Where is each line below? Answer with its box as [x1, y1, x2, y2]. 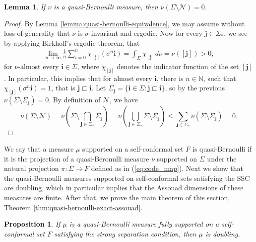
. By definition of [49, 94, 101, 105]
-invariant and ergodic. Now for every [89, 28, 202, 38]
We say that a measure [4, 144, 74, 154]
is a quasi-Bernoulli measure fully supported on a [69, 219, 219, 229]
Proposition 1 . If [4, 219, 61, 229]
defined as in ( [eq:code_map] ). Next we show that [91, 163, 243, 173]
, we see [224, 28, 248, 38]
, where [77, 61, 100, 71]
